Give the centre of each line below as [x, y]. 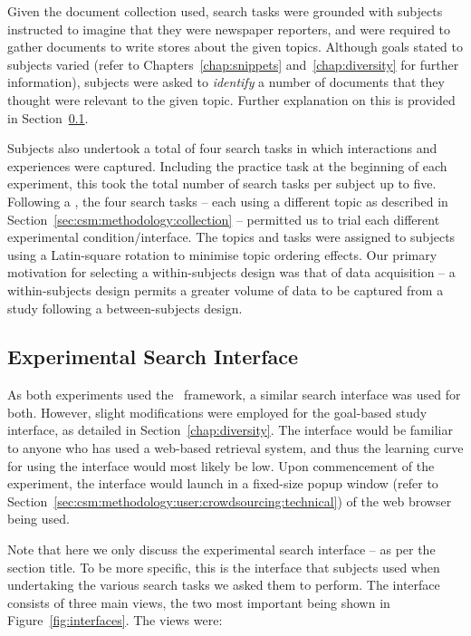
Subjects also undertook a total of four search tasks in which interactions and [222, 148]
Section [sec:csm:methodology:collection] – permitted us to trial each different [224, 219]
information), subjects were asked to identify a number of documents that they [226, 82]
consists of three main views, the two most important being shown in [199, 602]
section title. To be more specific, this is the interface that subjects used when [224, 567]
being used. [38, 519]
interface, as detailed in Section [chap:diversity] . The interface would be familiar [230, 430]
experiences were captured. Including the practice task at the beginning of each [227, 165]
